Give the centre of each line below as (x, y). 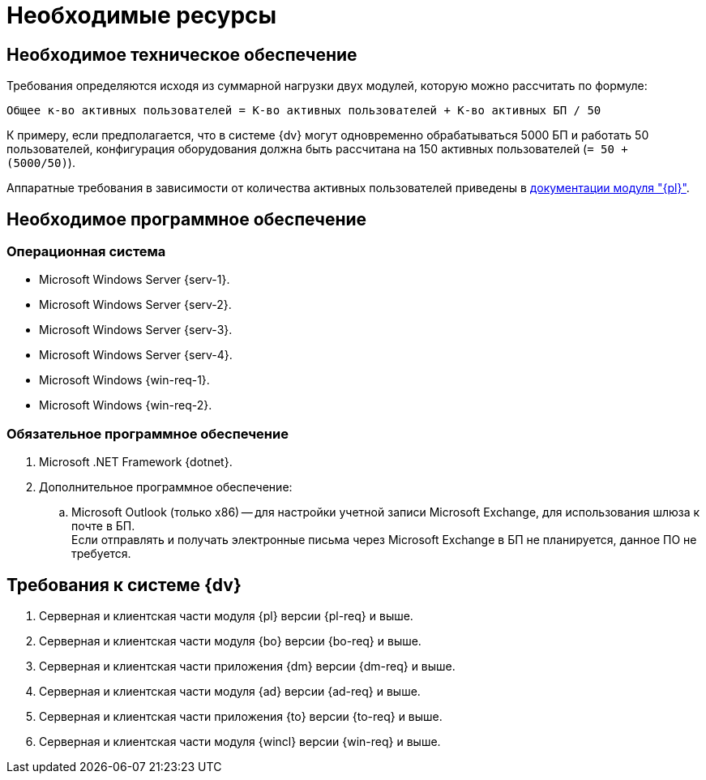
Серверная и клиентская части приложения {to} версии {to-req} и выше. (241, 716)
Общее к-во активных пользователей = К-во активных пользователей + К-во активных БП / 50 (304, 111)
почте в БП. (103, 526)
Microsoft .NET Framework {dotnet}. (136, 462)
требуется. (101, 554)
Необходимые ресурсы (142, 15)
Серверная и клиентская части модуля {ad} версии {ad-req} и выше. (230, 691)
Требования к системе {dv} (124, 585)
